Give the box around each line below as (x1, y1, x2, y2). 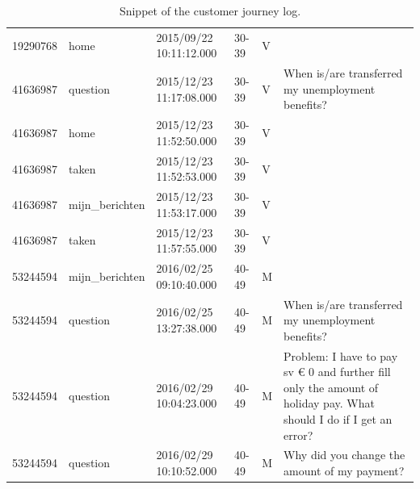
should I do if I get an (283, 410, 393, 427)
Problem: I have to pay (283, 347, 398, 364)
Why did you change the (283, 446, 405, 463)
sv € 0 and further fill (283, 363, 391, 380)
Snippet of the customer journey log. (119, 2, 301, 19)
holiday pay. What (283, 395, 375, 412)
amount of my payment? (283, 462, 405, 479)
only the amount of (283, 378, 379, 395)
